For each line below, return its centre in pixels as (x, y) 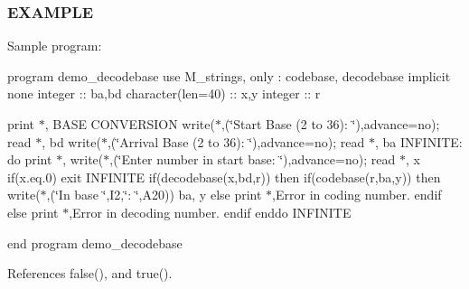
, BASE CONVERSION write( (130, 124)
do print (30, 159)
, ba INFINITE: (418, 141)
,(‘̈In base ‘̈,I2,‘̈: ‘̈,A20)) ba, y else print (154, 195)
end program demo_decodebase (95, 242)
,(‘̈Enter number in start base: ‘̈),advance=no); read (253, 159)
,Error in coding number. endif (357, 195)
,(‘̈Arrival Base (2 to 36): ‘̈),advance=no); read (236, 141)
